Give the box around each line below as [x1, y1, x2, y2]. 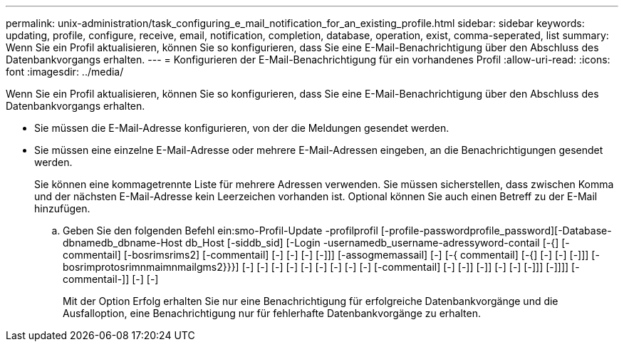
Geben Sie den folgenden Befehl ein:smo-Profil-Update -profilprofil [63, 224, 378, 237]
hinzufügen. [34, 202, 90, 214]
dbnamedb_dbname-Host [63, 237, 183, 249]
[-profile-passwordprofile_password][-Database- [380, 224, 612, 237]
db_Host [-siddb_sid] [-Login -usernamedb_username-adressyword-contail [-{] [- [185, 237, 570, 249]
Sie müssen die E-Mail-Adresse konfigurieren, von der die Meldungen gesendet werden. [34, 122, 449, 134]
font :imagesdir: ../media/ [6, 66, 124, 78]
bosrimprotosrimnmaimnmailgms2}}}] [63, 261, 239, 273]
